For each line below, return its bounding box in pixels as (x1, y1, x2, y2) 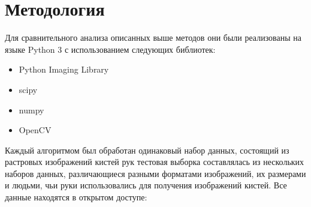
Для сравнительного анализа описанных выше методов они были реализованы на (5, 31, 302, 44)
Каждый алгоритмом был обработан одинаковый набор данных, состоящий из (5, 143, 289, 156)
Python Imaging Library (19, 63, 109, 76)
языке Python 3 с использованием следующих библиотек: (5, 43, 216, 55)
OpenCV (19, 124, 52, 136)
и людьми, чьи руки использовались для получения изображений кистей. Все (5, 179, 287, 191)
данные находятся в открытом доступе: (5, 191, 147, 203)
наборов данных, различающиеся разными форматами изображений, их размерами (5, 167, 306, 179)
